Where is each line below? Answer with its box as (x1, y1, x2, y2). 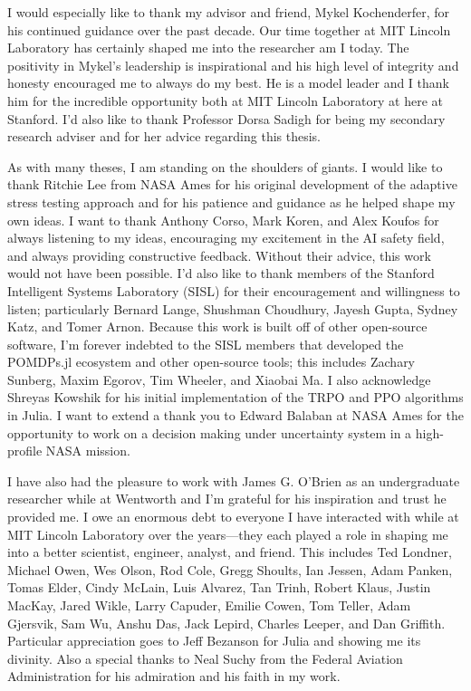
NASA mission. (45, 441, 130, 460)
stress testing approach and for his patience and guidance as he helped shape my (7, 192, 456, 211)
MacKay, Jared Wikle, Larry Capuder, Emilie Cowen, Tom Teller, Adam (7, 596, 411, 614)
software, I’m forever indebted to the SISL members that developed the (7, 334, 404, 353)
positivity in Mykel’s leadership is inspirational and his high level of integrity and (7, 55, 459, 74)
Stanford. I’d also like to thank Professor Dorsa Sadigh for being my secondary (7, 109, 446, 128)
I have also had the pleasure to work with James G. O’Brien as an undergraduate (7, 471, 460, 490)
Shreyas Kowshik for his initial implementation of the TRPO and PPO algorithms (7, 388, 464, 407)
